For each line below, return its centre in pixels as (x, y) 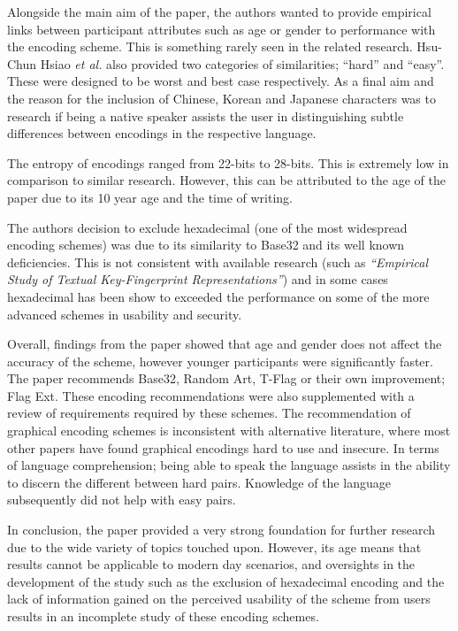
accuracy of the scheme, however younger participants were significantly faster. (220, 361)
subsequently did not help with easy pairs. (122, 500)
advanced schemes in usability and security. (125, 314)
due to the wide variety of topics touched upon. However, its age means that (214, 546)
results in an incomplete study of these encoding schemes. (163, 616)
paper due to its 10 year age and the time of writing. (150, 197)
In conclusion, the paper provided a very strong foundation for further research (221, 530)
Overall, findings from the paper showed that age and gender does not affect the (225, 344)
